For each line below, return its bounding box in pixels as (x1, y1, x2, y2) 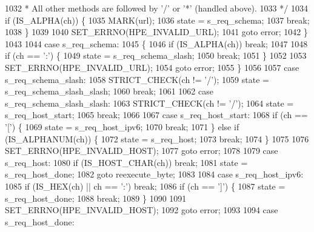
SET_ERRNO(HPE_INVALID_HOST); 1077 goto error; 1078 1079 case (5, 144, 278, 157)
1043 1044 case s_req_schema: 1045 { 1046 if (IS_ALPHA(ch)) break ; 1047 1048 (5, 37, 308, 50)
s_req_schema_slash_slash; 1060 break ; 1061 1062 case (5, 85, 213, 98)
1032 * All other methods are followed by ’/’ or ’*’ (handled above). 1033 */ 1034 (5, 2, 308, 14)
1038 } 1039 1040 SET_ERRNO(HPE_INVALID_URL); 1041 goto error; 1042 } (5, 25, 308, 38)
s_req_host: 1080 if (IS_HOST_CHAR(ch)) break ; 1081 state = (5, 156, 248, 168)
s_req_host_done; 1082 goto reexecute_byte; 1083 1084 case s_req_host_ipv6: (5, 168, 304, 181)
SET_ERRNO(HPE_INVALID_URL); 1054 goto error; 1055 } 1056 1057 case (5, 61, 299, 73)
